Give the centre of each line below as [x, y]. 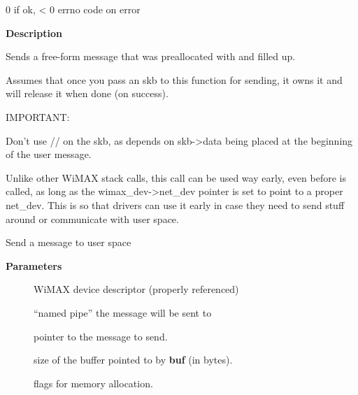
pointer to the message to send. [101, 336]
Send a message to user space [69, 242]
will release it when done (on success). [87, 93]
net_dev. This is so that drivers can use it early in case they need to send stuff [175, 204]
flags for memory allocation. [93, 383]
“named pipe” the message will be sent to [123, 312]
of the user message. [49, 154]
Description [34, 33]
